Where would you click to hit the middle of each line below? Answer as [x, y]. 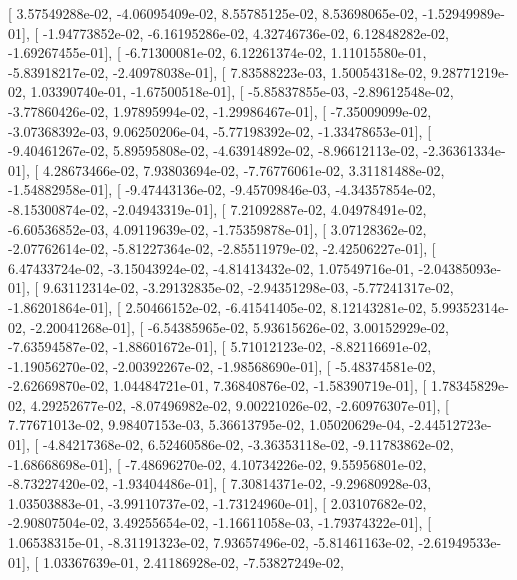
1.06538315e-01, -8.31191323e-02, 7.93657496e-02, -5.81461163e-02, [211, 542]
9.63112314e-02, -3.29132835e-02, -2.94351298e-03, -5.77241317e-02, [248, 287]
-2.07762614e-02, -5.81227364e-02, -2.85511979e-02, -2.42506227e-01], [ [222, 248]
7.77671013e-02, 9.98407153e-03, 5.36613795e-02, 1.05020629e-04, [206, 424]
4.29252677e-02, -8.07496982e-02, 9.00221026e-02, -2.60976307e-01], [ [239, 404]
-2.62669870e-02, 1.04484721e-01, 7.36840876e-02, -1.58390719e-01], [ [217, 385]
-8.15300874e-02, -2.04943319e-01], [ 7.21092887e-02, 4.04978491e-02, [217, 208]
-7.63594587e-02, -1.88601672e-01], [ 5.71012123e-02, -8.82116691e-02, [220, 346]
